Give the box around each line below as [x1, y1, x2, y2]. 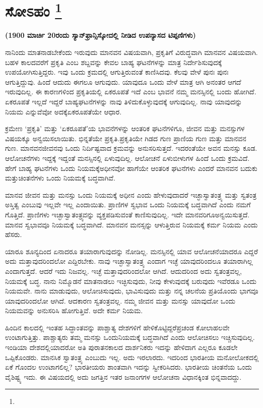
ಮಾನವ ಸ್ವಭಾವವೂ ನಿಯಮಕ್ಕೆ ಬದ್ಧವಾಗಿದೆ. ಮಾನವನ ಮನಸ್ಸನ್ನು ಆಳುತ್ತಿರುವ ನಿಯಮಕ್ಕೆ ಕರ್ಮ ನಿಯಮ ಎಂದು [5, 219, 258, 229]
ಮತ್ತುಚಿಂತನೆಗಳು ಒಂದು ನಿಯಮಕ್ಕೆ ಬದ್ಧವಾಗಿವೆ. [5, 172, 115, 183]
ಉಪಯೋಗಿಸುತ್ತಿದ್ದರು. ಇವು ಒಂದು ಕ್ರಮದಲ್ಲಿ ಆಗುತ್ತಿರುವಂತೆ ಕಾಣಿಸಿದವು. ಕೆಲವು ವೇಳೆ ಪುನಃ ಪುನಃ [5, 67, 229, 77]
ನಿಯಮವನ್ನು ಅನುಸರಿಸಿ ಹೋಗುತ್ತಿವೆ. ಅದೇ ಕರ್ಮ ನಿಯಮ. [5, 305, 143, 316]
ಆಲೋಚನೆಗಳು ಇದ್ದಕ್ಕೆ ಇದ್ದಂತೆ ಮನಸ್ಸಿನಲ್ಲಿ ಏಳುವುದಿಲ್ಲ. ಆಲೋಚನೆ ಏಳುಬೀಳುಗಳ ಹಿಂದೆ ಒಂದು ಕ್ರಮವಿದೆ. [5, 152, 250, 163]
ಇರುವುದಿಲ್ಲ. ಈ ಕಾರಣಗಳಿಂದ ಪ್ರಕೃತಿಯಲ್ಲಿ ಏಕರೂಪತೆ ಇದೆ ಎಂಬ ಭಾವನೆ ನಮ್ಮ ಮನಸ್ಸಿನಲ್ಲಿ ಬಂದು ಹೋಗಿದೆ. [5, 86, 256, 97]
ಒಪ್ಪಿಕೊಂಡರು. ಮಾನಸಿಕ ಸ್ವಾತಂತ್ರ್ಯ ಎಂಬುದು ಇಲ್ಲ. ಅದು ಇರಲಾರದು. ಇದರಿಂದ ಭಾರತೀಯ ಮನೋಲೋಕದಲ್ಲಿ [5, 352, 259, 362]
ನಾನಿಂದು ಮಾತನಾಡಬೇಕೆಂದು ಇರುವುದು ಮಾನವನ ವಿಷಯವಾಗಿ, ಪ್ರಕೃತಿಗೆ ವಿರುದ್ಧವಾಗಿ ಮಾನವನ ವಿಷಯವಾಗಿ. [5, 47, 258, 57]
